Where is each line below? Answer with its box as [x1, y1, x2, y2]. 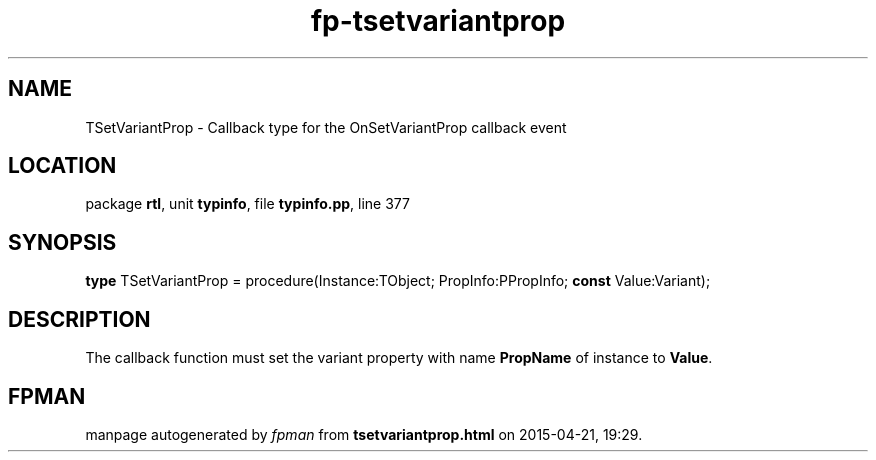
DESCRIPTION [8, 306, 151, 332]
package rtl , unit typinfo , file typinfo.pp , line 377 [85, 195, 410, 213]
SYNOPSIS [8, 229, 117, 255]
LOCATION [8, 153, 117, 179]
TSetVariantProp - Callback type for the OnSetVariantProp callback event [85, 118, 567, 136]
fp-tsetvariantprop [310, 4, 566, 38]
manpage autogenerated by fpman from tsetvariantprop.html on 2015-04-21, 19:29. [85, 425, 643, 443]
